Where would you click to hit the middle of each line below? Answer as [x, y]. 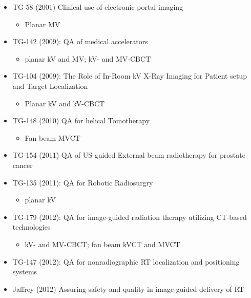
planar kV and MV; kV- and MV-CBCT [88, 58]
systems [25, 272]
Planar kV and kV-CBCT [65, 103]
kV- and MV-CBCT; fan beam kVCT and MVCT [102, 244]
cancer [23, 165]
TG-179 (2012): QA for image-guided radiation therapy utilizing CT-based [130, 217]
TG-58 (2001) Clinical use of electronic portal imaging [98, 7]
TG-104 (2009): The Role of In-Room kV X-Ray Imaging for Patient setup [130, 76]
